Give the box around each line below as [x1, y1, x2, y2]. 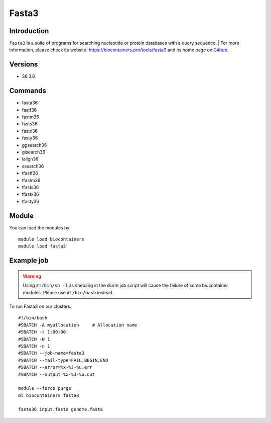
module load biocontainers [18, 236, 85, 242]
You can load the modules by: [9, 224, 71, 231]
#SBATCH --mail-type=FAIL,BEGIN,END [18, 357, 108, 363]
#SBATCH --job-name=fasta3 [18, 350, 85, 356]
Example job [9, 257, 49, 265]
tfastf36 [22, 170, 39, 176]
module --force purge [18, 385, 71, 391]
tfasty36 [22, 198, 40, 204]
